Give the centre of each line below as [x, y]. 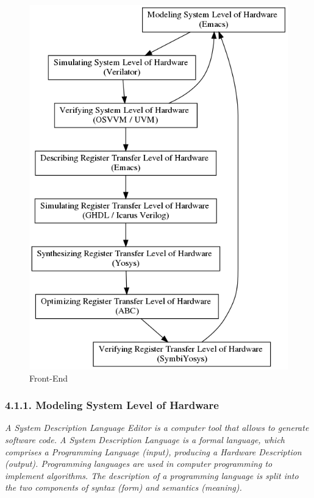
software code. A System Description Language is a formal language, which [145, 439]
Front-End [49, 378]
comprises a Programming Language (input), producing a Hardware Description [153, 451]
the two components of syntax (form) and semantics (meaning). [123, 487]
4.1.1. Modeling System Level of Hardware [112, 405]
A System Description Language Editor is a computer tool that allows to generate [157, 428]
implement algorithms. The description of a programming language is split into [152, 475]
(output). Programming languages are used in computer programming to [139, 464]
